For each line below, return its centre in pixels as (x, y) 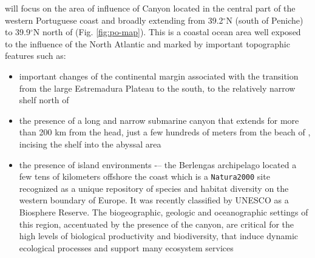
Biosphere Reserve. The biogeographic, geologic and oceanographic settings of (164, 212)
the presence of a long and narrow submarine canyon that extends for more (159, 120)
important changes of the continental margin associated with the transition (159, 76)
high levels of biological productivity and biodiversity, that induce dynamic (158, 236)
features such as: (36, 56)
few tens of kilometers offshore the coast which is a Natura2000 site (144, 176)
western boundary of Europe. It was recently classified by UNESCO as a (154, 200)
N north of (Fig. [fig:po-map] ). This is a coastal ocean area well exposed (167, 32)
